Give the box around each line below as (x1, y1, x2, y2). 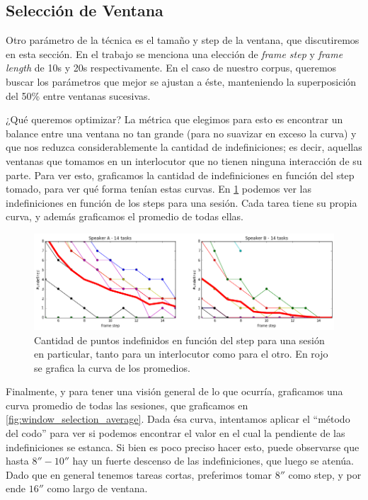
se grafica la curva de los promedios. (34, 360, 190, 375)
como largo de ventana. (47, 481, 148, 496)
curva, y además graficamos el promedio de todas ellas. (6, 209, 243, 224)
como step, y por (288, 467, 362, 482)
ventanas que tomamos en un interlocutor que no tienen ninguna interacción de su (6, 153, 362, 168)
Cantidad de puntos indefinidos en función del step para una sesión (34, 332, 325, 347)
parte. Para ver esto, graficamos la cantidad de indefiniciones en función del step (6, 167, 355, 182)
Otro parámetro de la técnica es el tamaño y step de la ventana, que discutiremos (6, 33, 360, 47)
